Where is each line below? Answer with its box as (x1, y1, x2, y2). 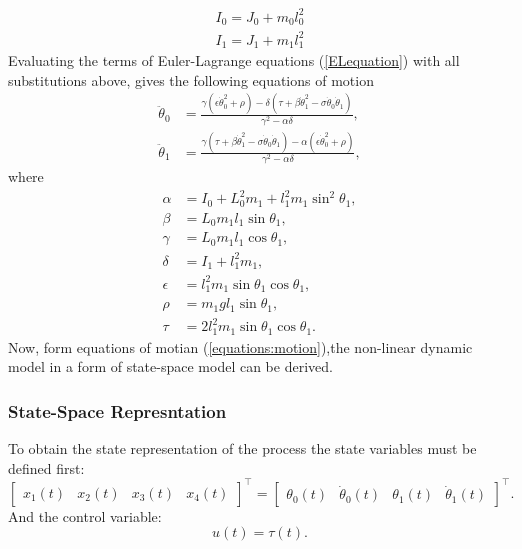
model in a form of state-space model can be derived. (8, 356, 333, 377)
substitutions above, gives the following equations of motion (8, 69, 374, 90)
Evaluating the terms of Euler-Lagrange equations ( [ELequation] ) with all (8, 49, 460, 70)
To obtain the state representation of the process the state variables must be (8, 438, 477, 459)
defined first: (8, 457, 85, 478)
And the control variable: (8, 505, 162, 526)
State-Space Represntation (8, 398, 227, 423)
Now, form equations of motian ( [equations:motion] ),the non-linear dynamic (8, 336, 473, 357)
